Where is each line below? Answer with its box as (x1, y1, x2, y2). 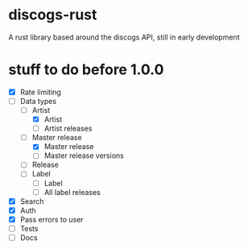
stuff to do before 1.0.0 (8, 60, 164, 79)
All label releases (43, 187, 101, 197)
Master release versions (43, 151, 125, 160)
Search (19, 196, 44, 206)
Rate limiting (19, 87, 62, 97)
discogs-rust (8, 6, 97, 24)
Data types (19, 96, 57, 106)
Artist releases (43, 123, 93, 134)
